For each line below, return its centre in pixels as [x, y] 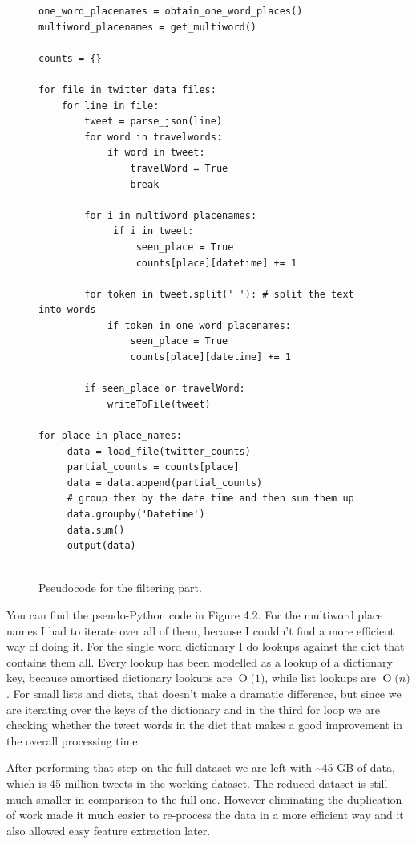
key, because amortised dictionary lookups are [119, 678]
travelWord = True [179, 168]
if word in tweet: [156, 153]
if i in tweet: [153, 231]
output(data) [101, 546]
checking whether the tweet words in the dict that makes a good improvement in [205, 725]
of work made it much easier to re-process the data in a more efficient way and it [205, 815]
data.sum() [96, 530]
